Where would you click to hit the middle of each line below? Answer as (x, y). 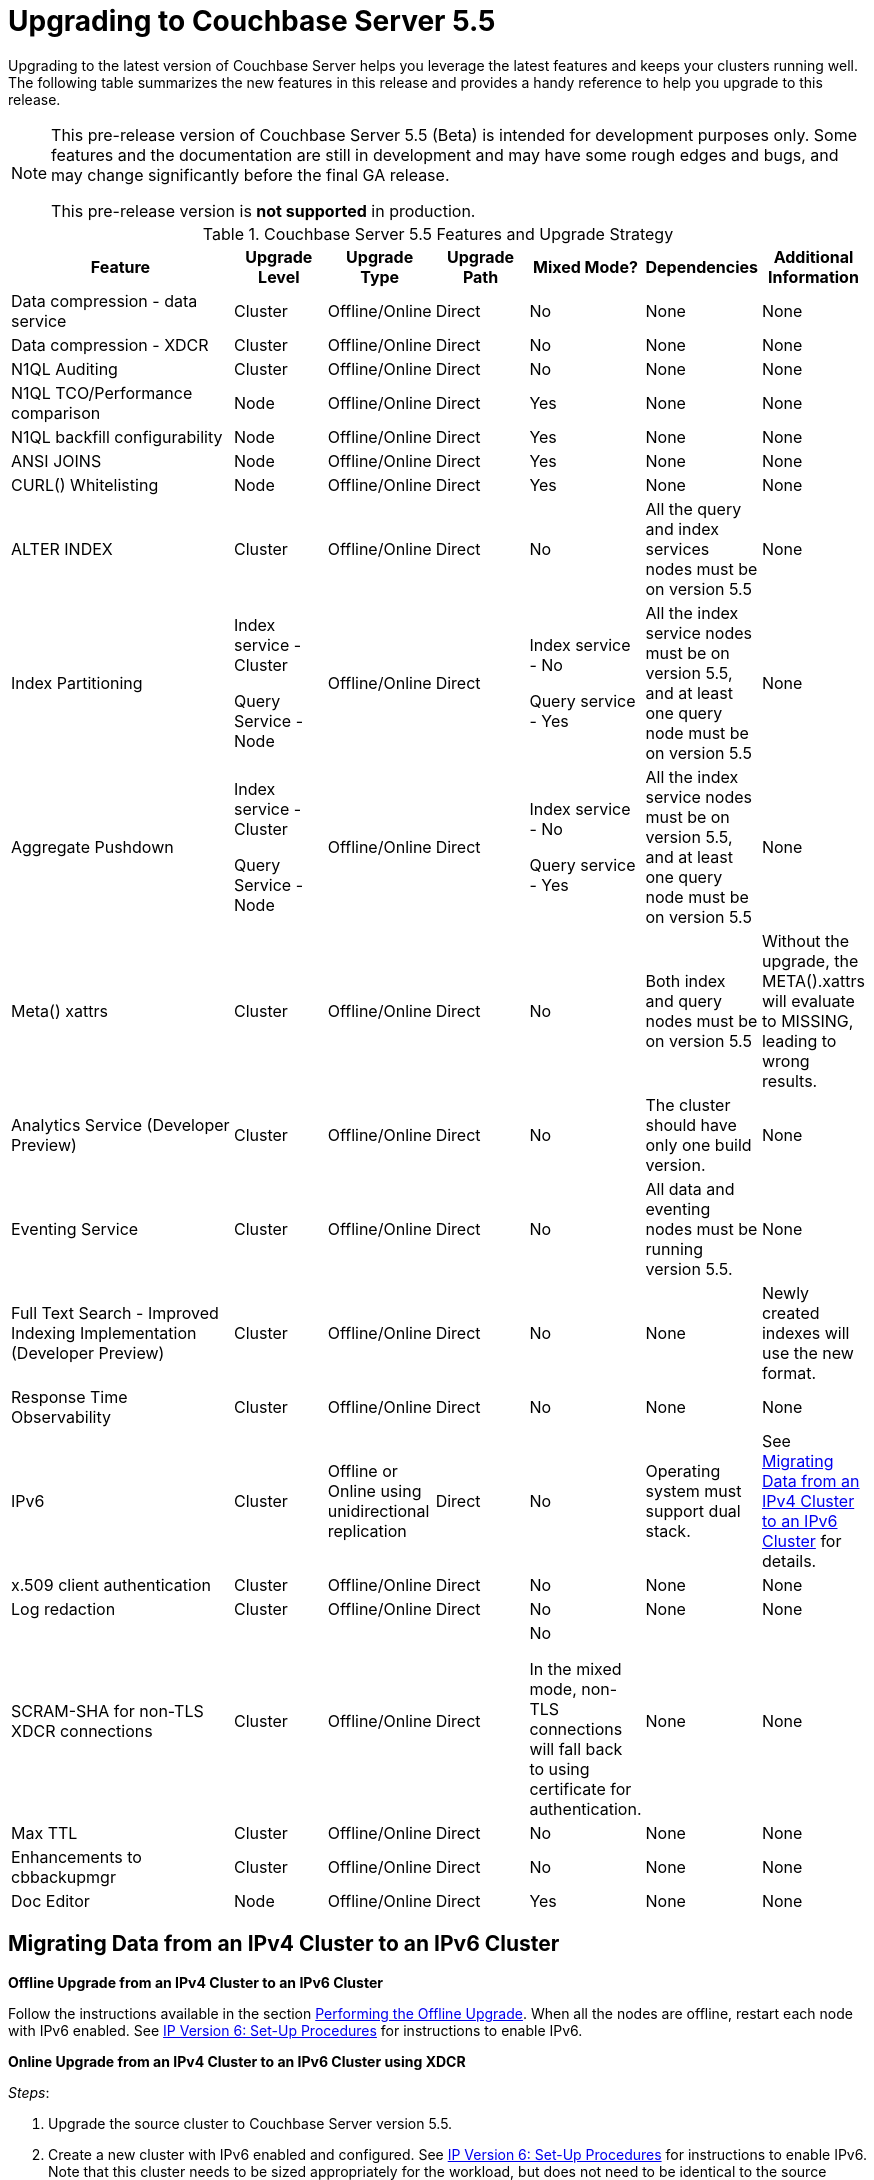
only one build (698, 1144)
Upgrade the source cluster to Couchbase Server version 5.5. (250, 2123)
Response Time (69, 1396)
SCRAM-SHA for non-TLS (107, 1710)
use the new (807, 1352)
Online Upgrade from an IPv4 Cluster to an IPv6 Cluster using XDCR (237, 2061)
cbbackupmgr (63, 1876)
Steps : (29, 2092)
